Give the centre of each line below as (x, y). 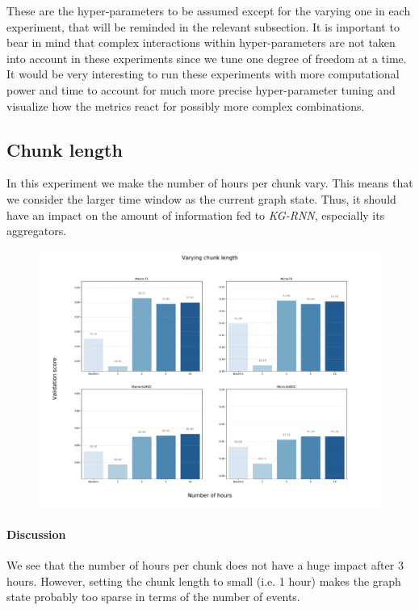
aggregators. (37, 231)
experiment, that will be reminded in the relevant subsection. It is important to (203, 26)
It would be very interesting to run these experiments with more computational (203, 74)
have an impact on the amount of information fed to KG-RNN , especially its (196, 215)
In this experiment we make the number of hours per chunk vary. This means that (210, 183)
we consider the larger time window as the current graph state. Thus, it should (201, 198)
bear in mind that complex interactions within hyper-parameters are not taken (201, 42)
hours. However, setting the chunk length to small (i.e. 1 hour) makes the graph (204, 581)
